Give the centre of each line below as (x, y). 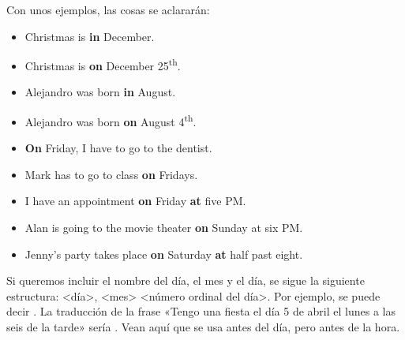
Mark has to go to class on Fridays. (111, 174)
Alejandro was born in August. (100, 92)
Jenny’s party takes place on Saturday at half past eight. (164, 254)
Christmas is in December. (90, 36)
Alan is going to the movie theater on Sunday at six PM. (164, 228)
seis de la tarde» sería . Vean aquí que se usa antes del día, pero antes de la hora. (203, 327)
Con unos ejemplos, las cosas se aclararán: (108, 9)
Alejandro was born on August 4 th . (111, 120)
